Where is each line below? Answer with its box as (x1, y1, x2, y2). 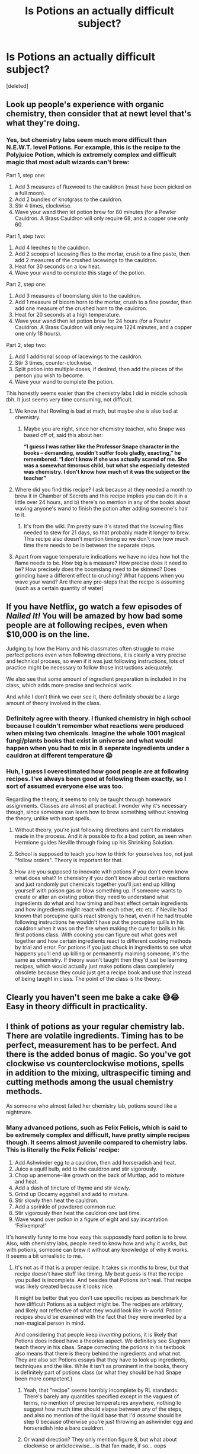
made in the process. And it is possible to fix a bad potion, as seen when (14, 832, 192, 840)
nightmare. (6, 1108, 33, 1115)
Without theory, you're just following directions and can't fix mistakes (14, 826, 184, 833)
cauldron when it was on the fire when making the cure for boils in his (14, 924, 185, 932)
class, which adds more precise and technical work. (6, 682, 133, 689)
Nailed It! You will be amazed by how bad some (6, 611, 183, 621)
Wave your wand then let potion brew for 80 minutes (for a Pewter (14, 208, 176, 215)
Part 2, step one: (6, 280, 47, 288)
